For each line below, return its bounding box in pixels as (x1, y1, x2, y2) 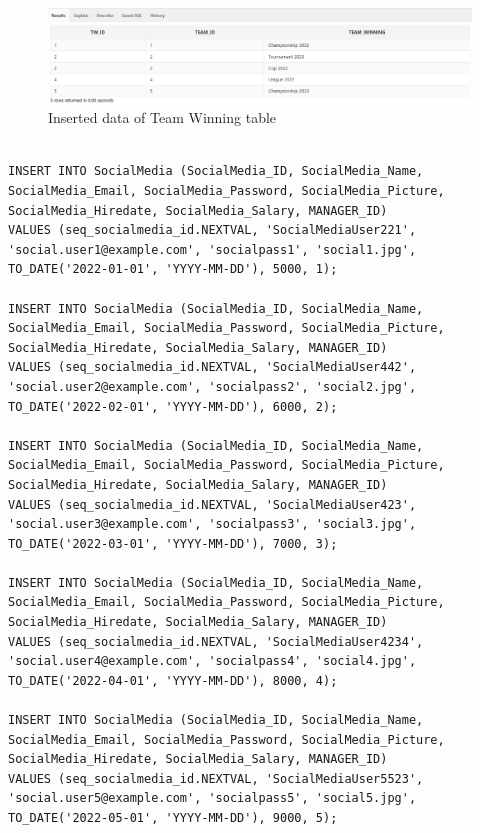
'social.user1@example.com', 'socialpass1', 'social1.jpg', (8, 242, 417, 257)
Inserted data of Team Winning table (48, 107, 277, 128)
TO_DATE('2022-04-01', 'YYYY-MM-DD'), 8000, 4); (8, 673, 338, 688)
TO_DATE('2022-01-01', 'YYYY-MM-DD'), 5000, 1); (8, 262, 338, 277)
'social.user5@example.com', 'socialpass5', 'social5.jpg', (8, 791, 417, 806)
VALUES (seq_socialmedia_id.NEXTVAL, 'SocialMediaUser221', (8, 223, 417, 238)
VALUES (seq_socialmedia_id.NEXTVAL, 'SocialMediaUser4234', (8, 634, 424, 649)
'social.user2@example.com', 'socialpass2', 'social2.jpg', (8, 379, 417, 394)
